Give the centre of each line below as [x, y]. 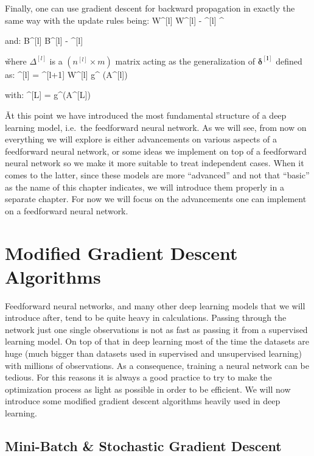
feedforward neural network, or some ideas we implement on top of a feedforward [156, 151]
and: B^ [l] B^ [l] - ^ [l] [44, 40]
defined [289, 61]
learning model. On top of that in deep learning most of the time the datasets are [157, 341]
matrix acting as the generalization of [185, 61]
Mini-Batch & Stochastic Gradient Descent [143, 445]
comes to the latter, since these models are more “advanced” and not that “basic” [157, 174]
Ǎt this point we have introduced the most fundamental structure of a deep [146, 115]
